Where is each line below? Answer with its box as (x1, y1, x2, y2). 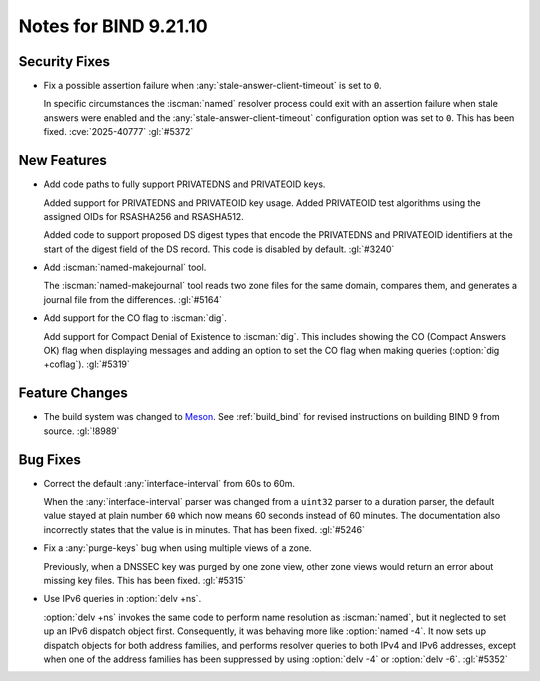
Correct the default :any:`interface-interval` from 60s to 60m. (43, 477, 295, 489)
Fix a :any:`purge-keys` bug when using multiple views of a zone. (43, 542, 312, 554)
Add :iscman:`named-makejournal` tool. (43, 261, 207, 274)
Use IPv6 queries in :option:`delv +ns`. (43, 593, 202, 605)
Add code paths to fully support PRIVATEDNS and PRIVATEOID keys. (43, 178, 326, 190)
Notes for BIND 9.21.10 (18, 15, 209, 37)
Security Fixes (18, 53, 110, 70)
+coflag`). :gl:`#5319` (43, 358, 130, 370)
